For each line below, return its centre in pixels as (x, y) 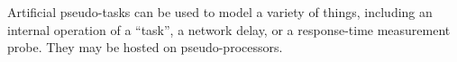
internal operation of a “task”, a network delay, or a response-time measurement (229, 29)
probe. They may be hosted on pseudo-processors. (145, 47)
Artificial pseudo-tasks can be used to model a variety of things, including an (220, 12)
